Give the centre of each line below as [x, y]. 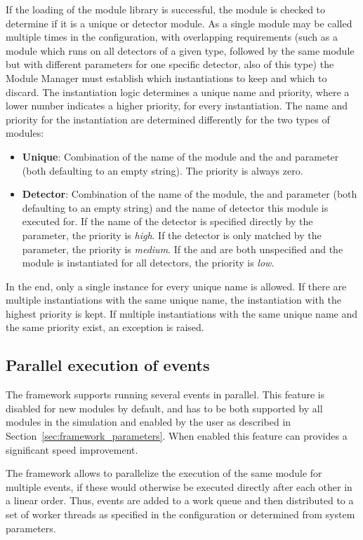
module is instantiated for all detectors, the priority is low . [148, 263]
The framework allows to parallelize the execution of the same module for [164, 473]
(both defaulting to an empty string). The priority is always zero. [163, 170]
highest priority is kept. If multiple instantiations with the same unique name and [181, 313]
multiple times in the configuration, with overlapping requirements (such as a [172, 37]
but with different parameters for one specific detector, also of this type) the [170, 64]
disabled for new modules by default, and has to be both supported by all [164, 408]
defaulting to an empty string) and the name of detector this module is [175, 207]
